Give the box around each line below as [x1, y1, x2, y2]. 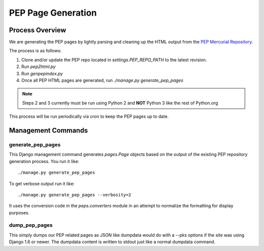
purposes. [9, 209, 30, 215]
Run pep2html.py [21, 64, 56, 69]
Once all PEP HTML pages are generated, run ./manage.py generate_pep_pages [21, 77, 183, 83]
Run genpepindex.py [21, 70, 63, 76]
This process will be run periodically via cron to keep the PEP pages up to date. [9, 114, 169, 119]
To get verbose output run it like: [9, 181, 75, 186]
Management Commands [9, 126, 88, 135]
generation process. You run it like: [9, 158, 79, 164]
